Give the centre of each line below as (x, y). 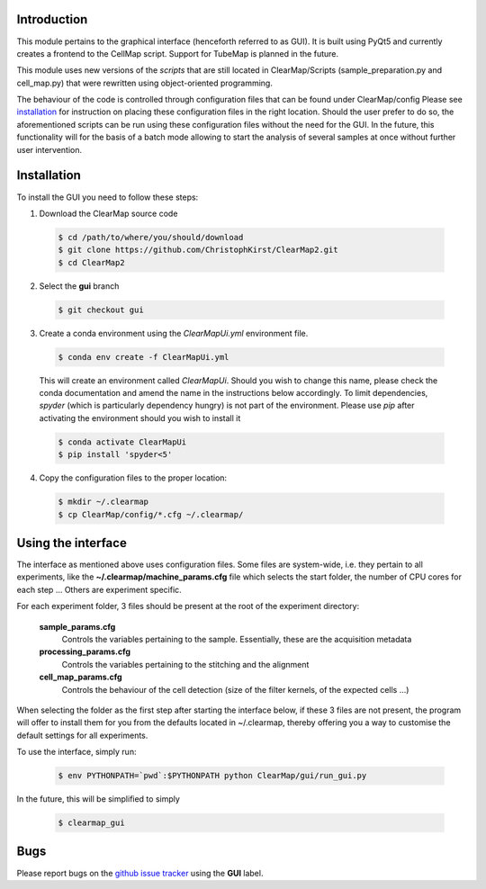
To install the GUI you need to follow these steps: (108, 197)
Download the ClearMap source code (108, 213)
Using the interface (72, 543)
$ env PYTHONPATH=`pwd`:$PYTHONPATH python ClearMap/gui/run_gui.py (212, 776)
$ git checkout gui (101, 310)
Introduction (52, 19)
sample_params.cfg (77, 626)
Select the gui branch (79, 286)
